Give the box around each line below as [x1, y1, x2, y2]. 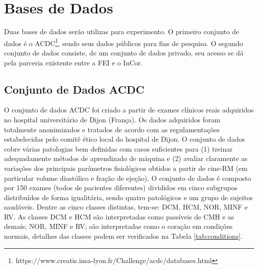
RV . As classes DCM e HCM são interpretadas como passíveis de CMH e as [4, 211, 234, 221]
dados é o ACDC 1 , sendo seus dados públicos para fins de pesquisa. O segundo [4, 36, 243, 48]
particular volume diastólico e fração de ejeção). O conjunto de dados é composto [4, 172, 251, 183]
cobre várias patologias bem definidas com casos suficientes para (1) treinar [4, 143, 233, 154]
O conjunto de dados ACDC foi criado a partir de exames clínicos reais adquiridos [4, 105, 254, 115]
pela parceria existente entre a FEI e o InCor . [4, 57, 143, 67]
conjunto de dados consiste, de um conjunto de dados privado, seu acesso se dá [4, 47, 244, 57]
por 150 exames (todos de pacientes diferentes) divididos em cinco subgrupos [4, 182, 238, 193]
